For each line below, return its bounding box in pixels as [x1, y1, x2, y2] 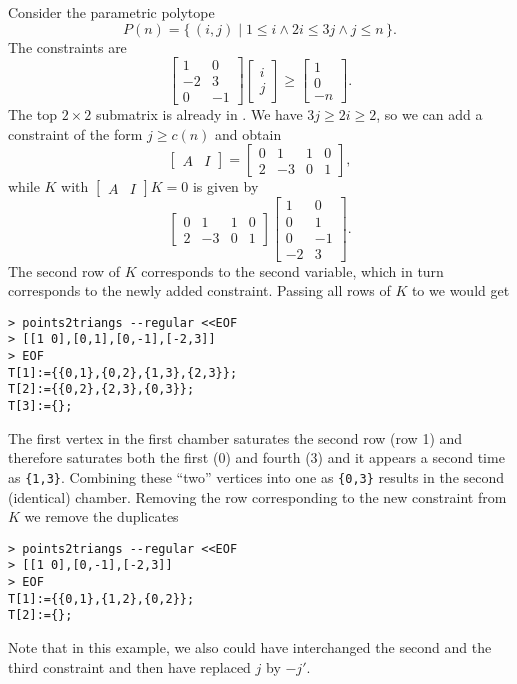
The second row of [8, 260, 121, 281]
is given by [192, 176, 259, 197]
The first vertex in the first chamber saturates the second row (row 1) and [8, 427, 463, 448]
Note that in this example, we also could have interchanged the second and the [8, 637, 492, 658]
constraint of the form [8, 123, 143, 144]
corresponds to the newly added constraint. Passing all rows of [8, 280, 391, 301]
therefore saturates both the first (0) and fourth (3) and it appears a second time [8, 447, 505, 468]
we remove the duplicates [24, 506, 179, 527]
